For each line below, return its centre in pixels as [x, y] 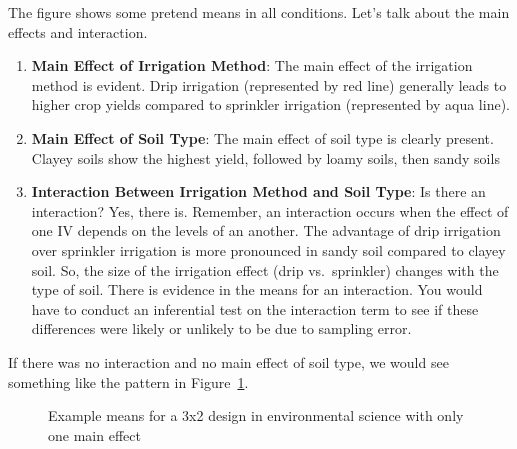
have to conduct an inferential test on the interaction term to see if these [255, 308]
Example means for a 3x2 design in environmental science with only [256, 415]
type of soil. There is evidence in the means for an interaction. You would [257, 289]
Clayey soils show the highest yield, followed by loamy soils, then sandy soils [265, 157]
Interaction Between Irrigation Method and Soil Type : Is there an [258, 191]
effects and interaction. [78, 31]
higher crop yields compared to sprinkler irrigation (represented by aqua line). [270, 104]
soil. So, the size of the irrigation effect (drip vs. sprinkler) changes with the [265, 269]
